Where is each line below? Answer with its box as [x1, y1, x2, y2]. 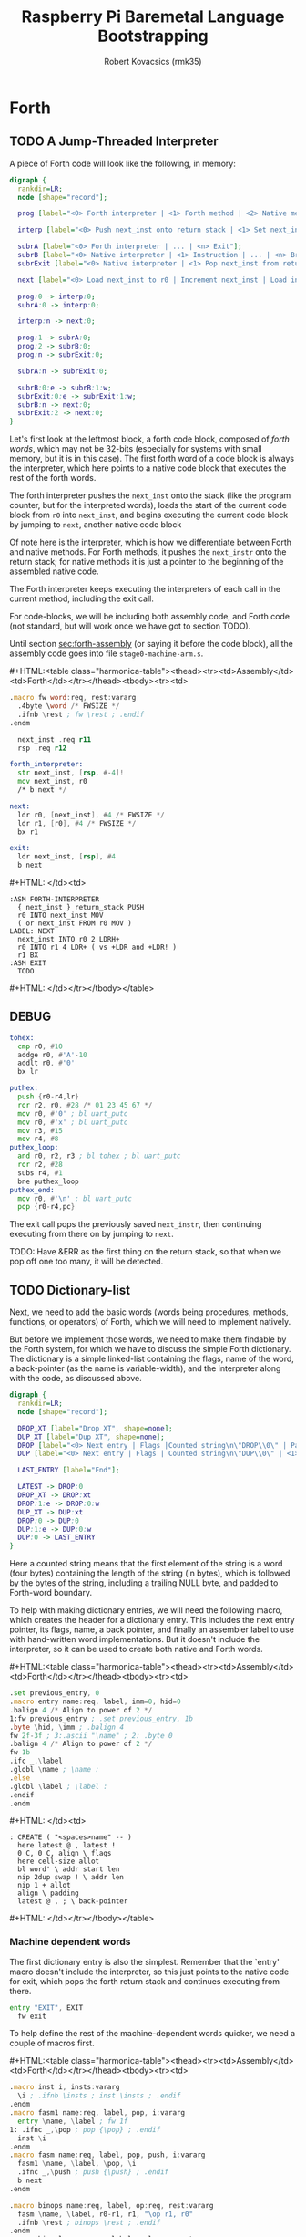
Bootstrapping [97, 26, 209, 47]
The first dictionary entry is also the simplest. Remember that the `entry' [9, 1956, 280, 1967]
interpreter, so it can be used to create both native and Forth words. [9, 1644, 264, 1655]
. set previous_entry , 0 [9, 1689, 100, 1698]
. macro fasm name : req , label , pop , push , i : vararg [9, 2150, 206, 2159]
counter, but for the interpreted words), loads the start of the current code [9, 500, 287, 511]
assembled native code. [9, 566, 99, 577]
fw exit [17, 2012, 47, 2021]
